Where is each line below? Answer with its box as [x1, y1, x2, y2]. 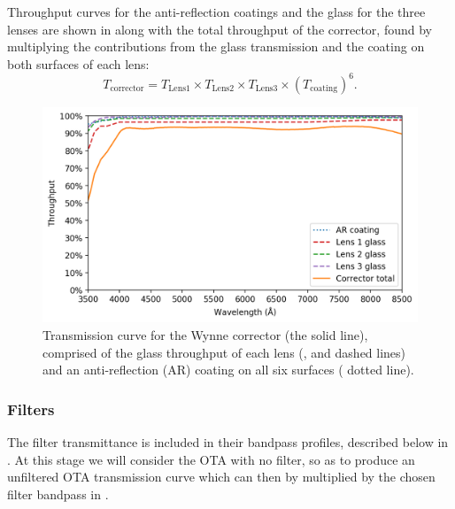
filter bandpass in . [7, 484, 109, 503]
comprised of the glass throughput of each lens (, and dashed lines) [42, 343, 406, 361]
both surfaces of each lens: [7, 54, 150, 73]
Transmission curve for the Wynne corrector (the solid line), [42, 325, 368, 343]
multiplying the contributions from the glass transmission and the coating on [7, 37, 425, 56]
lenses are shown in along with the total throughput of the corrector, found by [7, 19, 432, 38]
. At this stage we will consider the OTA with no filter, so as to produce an [7, 450, 415, 468]
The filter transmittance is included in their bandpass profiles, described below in [7, 432, 449, 451]
